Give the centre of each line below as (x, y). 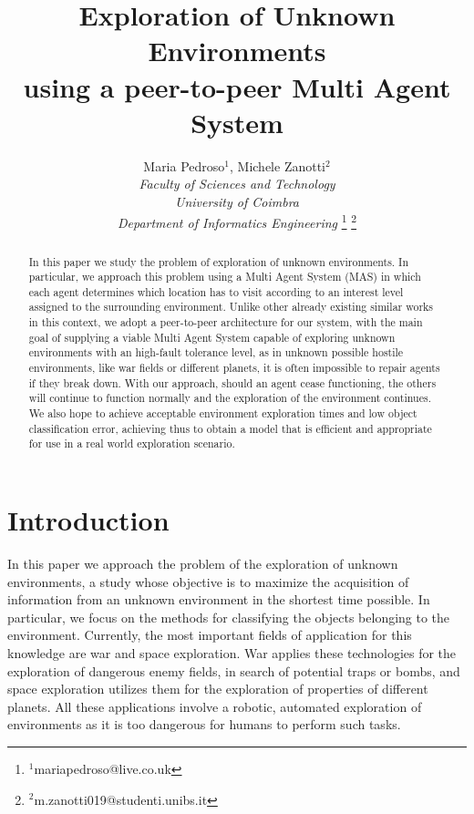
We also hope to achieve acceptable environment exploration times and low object (223, 413)
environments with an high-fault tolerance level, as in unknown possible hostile (216, 352)
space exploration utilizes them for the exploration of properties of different (218, 689)
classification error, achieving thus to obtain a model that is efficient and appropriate (230, 428)
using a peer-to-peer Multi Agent (237, 86)
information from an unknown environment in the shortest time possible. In (219, 599)
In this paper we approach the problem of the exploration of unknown (203, 563)
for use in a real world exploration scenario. (132, 443)
